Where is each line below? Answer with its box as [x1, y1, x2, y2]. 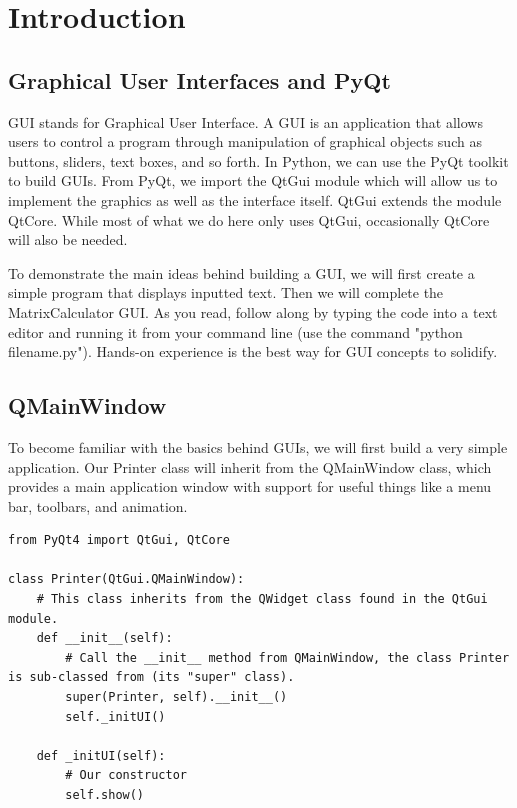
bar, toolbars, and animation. [8, 495, 188, 516]
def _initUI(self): [36, 748, 166, 763]
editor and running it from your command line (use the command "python [8, 321, 463, 342]
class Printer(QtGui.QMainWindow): [8, 572, 245, 587]
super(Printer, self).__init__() [65, 690, 288, 705]
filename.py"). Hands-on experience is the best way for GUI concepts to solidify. [8, 341, 498, 362]
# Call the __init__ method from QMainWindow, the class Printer [65, 650, 510, 665]
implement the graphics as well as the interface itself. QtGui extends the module [8, 189, 502, 210]
